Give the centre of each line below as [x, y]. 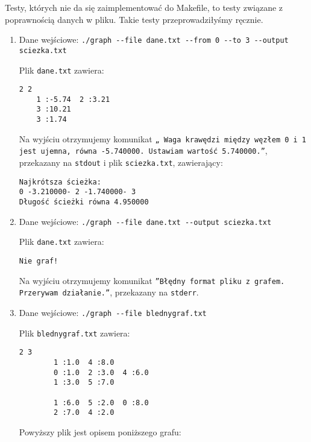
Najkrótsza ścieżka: [60, 182]
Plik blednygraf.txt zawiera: [74, 333]
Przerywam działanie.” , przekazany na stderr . [109, 292]
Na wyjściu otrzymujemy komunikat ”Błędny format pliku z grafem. [152, 280]
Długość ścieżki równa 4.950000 [84, 202]
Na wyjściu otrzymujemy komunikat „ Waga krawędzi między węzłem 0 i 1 [163, 138]
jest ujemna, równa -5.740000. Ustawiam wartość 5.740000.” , [143, 150]
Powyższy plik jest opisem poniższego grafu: [100, 431]
